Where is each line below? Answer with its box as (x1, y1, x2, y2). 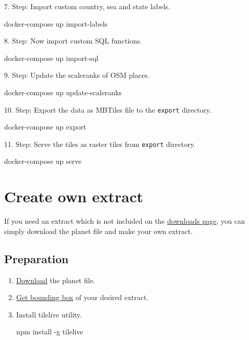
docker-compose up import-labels (4, 18, 108, 29)
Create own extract (4, 186, 144, 207)
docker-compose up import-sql (4, 52, 99, 63)
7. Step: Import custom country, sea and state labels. (4, 1, 170, 11)
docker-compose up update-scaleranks (4, 87, 122, 97)
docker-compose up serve (4, 156, 82, 166)
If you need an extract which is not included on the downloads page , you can (4, 216, 245, 226)
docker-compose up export (4, 121, 86, 132)
